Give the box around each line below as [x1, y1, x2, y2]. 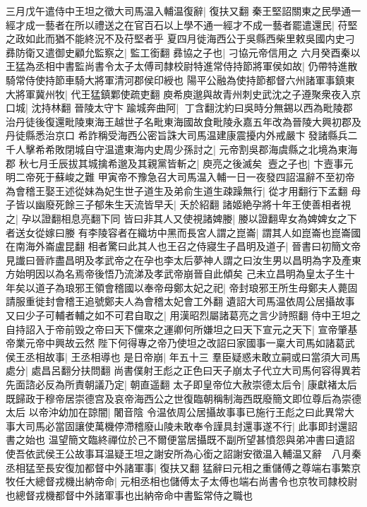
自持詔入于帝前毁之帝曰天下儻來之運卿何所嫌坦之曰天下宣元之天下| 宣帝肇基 [6, 321, 358, 336]
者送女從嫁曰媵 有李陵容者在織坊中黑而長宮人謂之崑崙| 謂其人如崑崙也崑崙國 [6, 225, 361, 239]
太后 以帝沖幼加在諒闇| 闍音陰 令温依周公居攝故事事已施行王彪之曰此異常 [6, 405, 344, 419]
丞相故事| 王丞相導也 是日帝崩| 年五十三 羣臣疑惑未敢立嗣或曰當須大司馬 [25, 349, 361, 364]
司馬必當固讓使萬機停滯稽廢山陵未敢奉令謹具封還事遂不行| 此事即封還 [25, 418, 348, 433]
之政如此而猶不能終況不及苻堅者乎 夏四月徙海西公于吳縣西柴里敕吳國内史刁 [6, 31, 355, 46]
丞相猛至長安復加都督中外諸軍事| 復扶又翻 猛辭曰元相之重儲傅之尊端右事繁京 [6, 460, 361, 475]
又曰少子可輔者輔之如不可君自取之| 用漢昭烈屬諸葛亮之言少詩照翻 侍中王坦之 [6, 308, 361, 323]
